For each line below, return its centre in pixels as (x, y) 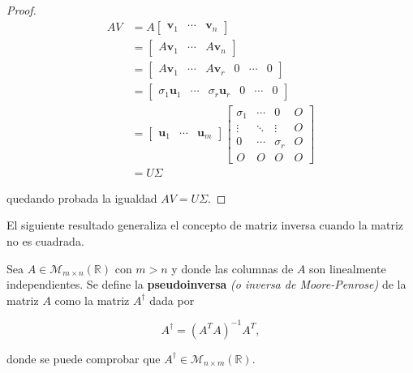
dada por (172, 300)
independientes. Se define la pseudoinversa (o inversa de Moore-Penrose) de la (206, 284)
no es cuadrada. (45, 241)
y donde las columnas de (232, 268)
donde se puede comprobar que (84, 358)
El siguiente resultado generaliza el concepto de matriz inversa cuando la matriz (205, 225)
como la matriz (92, 300)
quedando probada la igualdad (82, 197)
